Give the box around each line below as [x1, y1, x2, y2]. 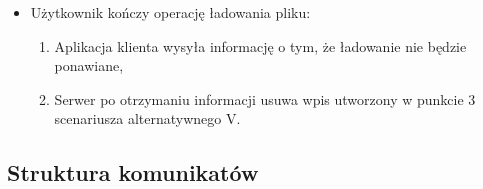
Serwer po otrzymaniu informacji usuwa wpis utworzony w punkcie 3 [54, 88, 476, 109]
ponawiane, [54, 55, 124, 76]
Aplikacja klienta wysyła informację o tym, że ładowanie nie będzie [54, 35, 467, 56]
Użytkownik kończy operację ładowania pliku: [30, 2, 311, 22]
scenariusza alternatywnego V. [54, 108, 241, 129]
